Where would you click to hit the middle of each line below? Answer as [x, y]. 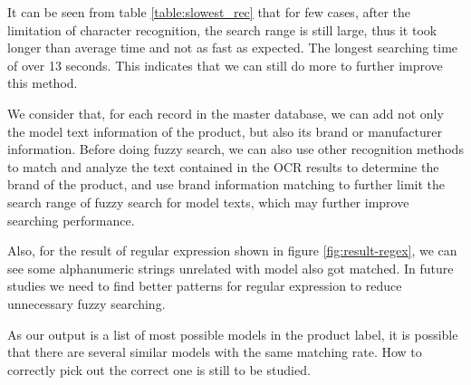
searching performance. [71, 220]
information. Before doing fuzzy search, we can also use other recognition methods [235, 149]
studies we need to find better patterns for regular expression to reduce [205, 286]
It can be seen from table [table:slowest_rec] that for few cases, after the [209, 12]
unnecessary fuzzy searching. [87, 303]
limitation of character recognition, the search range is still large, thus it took [222, 29]
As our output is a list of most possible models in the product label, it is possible [233, 334]
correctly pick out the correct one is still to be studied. [159, 369]
